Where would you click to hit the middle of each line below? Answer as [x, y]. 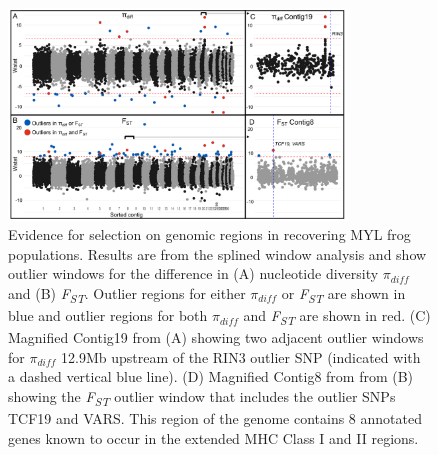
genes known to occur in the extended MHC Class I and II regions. [213, 437]
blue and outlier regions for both [108, 315]
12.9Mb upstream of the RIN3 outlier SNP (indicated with [240, 356]
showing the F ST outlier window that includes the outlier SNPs [202, 397]
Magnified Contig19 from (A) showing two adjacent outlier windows [216, 337]
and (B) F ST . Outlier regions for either [127, 294]
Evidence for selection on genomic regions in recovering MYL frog [209, 234]
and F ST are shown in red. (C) [337, 316]
